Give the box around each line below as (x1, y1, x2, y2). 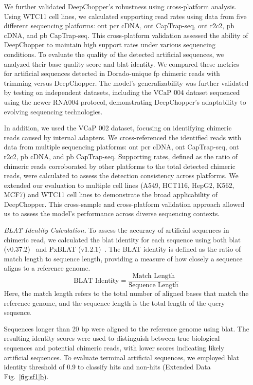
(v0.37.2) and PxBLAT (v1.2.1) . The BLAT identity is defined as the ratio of (4, 244, 241, 254)
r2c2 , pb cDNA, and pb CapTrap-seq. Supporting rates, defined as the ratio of (4, 151, 238, 161)
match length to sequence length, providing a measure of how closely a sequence (4, 253, 243, 263)
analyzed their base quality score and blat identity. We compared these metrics (4, 58, 239, 69)
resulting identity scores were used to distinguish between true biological (4, 333, 220, 343)
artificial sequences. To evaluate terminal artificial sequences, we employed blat (4, 352, 239, 362)
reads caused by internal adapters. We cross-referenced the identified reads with (4, 132, 241, 142)
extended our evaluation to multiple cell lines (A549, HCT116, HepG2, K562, (4, 180, 235, 190)
